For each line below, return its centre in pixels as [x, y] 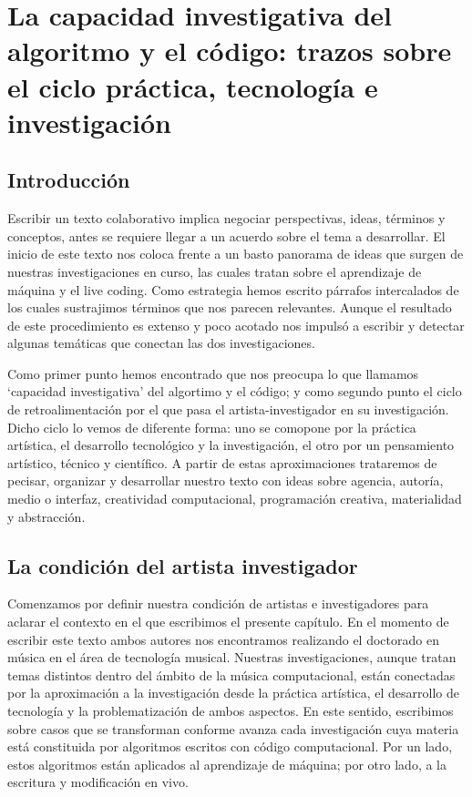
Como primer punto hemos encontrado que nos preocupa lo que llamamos [213, 373]
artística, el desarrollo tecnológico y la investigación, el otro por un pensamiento [231, 445]
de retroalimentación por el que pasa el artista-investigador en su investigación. [228, 409]
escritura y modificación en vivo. [98, 782]
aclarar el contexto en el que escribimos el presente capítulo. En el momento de [228, 622]
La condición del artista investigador [183, 565]
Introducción [69, 180]
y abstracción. [46, 516]
